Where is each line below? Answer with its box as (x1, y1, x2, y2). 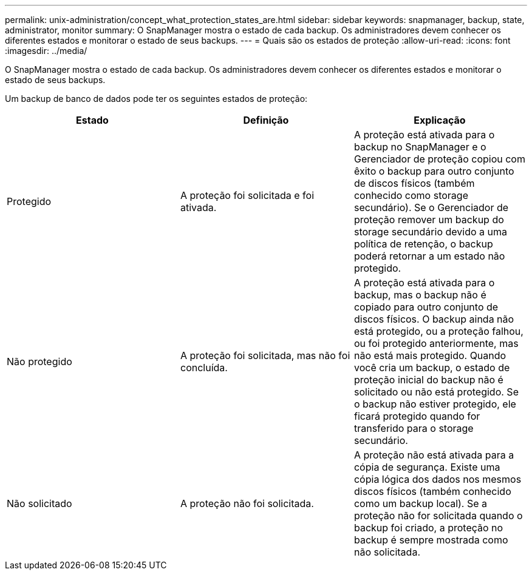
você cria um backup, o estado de (353, 361, 510, 374)
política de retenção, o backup (353, 238, 493, 250)
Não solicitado (7, 497, 72, 509)
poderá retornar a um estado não (353, 250, 505, 262)
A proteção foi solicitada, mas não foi (180, 349, 350, 361)
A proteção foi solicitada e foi (180, 189, 315, 201)
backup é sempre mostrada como (353, 534, 508, 546)
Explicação (414, 114, 466, 126)
